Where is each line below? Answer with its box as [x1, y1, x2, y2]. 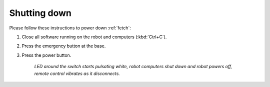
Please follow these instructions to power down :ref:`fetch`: [9, 25, 131, 31]
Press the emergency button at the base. [21, 43, 106, 49]
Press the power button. [21, 52, 71, 58]
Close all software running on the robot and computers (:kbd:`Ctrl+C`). [21, 34, 167, 40]
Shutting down [9, 7, 72, 18]
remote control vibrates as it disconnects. [34, 70, 120, 77]
